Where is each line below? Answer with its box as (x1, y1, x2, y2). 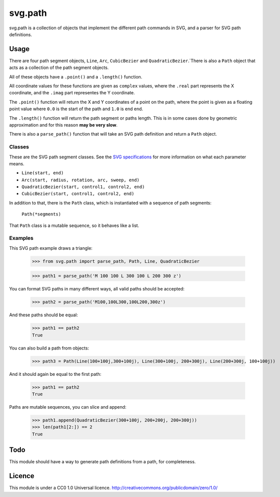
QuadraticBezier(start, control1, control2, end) (21, 184, 145, 190)
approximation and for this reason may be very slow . (9, 122, 118, 128)
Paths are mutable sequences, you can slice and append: (9, 404, 127, 410)
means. (9, 160, 25, 166)
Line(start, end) (21, 170, 64, 176)
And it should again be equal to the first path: (9, 371, 102, 377)
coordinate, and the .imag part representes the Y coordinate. (9, 90, 135, 96)
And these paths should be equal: (9, 312, 78, 318)
